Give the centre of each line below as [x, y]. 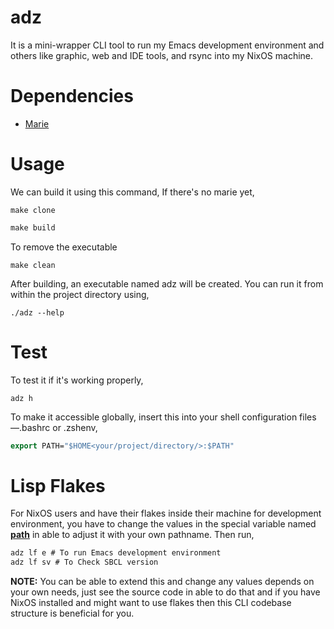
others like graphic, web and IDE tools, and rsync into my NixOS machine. [162, 55]
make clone [33, 210]
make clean [33, 265]
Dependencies [72, 96]
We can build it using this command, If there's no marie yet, [132, 192]
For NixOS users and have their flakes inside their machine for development [166, 513]
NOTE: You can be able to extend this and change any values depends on [162, 582]
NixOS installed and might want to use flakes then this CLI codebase [151, 603]
